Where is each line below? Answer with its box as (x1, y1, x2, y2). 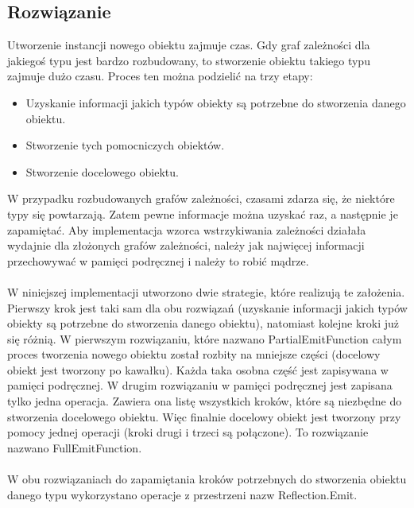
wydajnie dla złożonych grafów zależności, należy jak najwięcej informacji (7, 237, 365, 254)
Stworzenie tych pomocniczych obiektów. (25, 137, 225, 153)
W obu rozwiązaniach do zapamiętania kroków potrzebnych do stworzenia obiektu (7, 471, 407, 487)
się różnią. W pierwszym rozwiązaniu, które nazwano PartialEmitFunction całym (7, 330, 402, 347)
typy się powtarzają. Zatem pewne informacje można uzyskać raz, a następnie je (7, 205, 398, 222)
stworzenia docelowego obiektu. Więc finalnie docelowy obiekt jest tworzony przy (7, 408, 401, 425)
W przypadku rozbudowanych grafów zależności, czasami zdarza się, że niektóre (7, 190, 395, 207)
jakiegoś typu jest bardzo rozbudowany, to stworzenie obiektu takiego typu (7, 52, 370, 68)
